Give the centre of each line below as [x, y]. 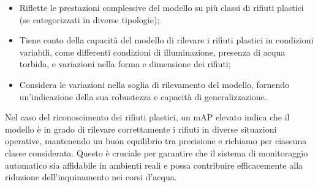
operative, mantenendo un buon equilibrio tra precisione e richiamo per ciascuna [156, 141]
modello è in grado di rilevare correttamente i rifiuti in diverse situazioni [141, 129]
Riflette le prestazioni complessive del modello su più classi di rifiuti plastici [161, 7]
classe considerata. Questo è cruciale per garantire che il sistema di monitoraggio [157, 152]
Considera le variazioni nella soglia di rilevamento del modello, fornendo [154, 84]
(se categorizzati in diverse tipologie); [89, 19]
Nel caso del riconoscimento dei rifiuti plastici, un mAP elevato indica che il [147, 117]
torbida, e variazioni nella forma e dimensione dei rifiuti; [125, 64]
